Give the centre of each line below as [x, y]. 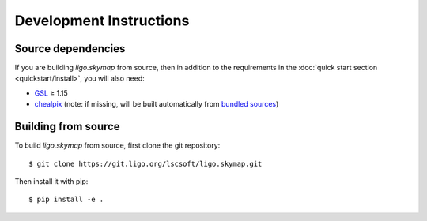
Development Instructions [102, 21]
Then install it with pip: [51, 181]
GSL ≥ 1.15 [51, 93]
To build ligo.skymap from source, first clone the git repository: [117, 145]
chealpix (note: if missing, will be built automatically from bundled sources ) [157, 104]
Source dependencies [70, 49]
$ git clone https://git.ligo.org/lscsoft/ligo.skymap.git [145, 163]
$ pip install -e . [66, 200]
